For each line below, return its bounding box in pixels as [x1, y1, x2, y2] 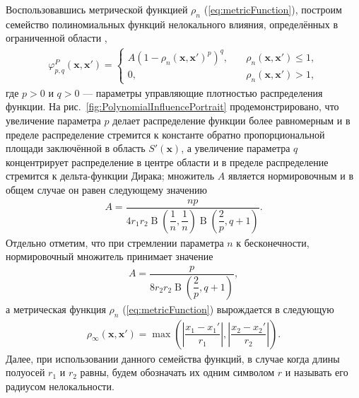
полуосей [6, 365, 45, 380]
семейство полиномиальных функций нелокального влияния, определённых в [6, 16, 339, 31]
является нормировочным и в [228, 168, 354, 183]
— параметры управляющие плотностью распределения [83, 85, 323, 100]
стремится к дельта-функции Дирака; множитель [6, 168, 215, 183]
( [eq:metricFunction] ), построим [204, 2, 342, 16]
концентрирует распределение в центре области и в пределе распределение [6, 154, 329, 169]
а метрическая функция [6, 301, 106, 316]
